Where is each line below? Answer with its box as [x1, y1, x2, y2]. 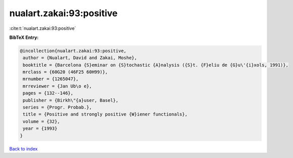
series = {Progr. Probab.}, [23, 104, 92, 111]
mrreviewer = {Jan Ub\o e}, [23, 83, 92, 89]
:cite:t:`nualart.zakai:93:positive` [9, 25, 76, 31]
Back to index [9, 145, 38, 151]
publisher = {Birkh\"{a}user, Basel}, [23, 97, 119, 103]
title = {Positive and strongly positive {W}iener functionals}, [23, 112, 188, 117]
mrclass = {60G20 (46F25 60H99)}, [23, 69, 108, 75]
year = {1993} [23, 126, 57, 131]
